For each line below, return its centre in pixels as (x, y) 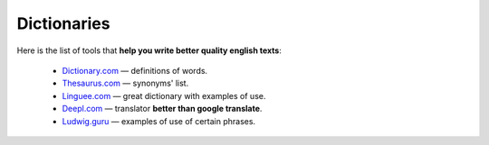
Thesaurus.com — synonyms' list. (125, 83)
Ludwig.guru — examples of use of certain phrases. (159, 121)
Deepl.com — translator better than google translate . (162, 109)
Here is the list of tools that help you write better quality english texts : (149, 50)
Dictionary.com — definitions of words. (135, 70)
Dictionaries (63, 23)
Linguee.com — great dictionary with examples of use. (164, 95)
